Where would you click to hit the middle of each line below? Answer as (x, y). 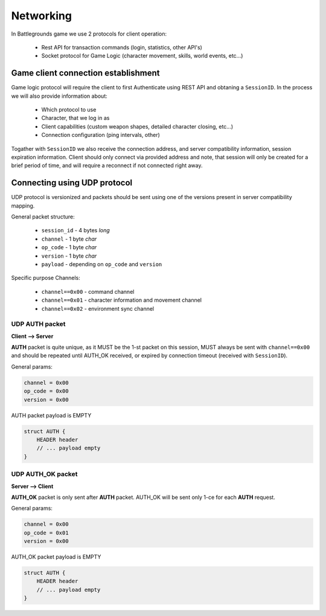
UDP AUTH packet (38, 324)
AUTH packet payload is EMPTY (51, 415)
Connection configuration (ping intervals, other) (101, 135)
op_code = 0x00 (46, 391)
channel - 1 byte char (69, 239)
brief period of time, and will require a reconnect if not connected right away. (107, 165)
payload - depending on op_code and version (102, 264)
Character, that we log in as (75, 118)
